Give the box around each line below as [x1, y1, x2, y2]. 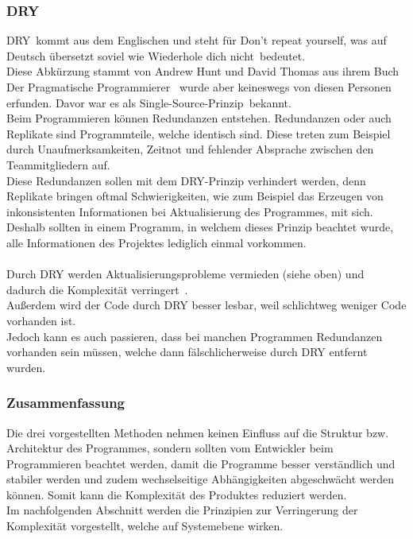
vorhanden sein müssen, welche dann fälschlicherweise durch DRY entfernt [6, 343, 368, 360]
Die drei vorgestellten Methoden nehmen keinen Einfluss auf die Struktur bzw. [6, 424, 389, 440]
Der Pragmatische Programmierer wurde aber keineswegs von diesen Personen [6, 79, 392, 95]
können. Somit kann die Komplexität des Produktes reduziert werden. [6, 486, 347, 502]
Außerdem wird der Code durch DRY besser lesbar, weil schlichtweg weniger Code [6, 297, 407, 313]
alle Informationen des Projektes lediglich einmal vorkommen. [6, 234, 307, 250]
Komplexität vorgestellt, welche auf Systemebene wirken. [6, 518, 284, 534]
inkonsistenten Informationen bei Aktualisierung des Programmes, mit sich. [6, 203, 373, 219]
